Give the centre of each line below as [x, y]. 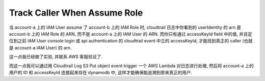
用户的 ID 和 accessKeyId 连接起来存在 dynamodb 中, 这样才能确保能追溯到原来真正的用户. [101, 72]
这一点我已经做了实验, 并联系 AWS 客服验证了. [56, 57]
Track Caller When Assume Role [76, 13]
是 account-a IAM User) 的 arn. [40, 48]
